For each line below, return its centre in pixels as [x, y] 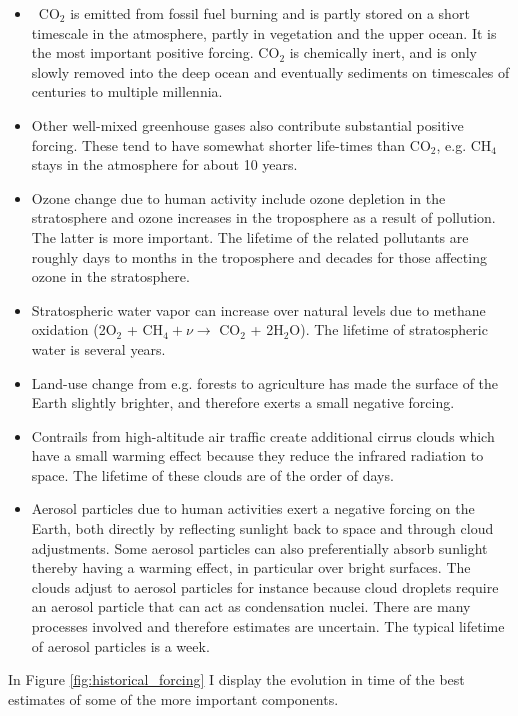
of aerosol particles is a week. [120, 645]
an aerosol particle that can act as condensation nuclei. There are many [251, 606]
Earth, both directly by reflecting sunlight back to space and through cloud [262, 528]
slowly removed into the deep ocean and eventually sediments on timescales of [270, 71]
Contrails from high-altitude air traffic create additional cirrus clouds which [263, 435]
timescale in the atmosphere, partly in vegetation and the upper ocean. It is [264, 32]
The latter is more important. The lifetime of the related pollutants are [250, 236]
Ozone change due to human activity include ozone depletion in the [238, 197]
